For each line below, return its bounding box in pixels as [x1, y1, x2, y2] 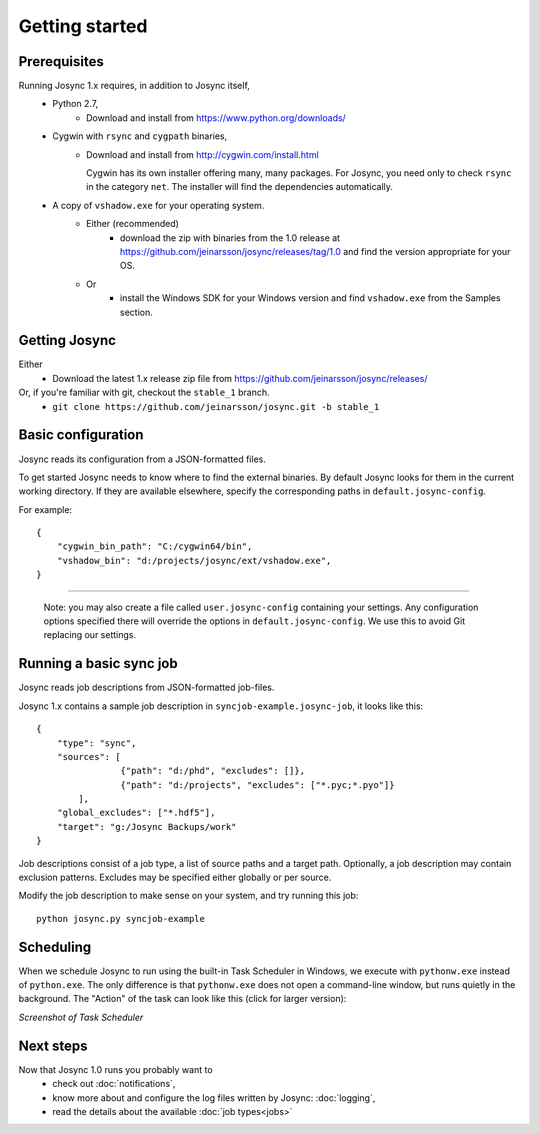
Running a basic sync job [18, 655, 179, 672]
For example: [18, 503, 73, 515]
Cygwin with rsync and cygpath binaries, [52, 130, 228, 142]
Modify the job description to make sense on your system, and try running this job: [18, 890, 359, 902]
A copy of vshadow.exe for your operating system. [52, 199, 265, 211]
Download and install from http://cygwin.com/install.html [86, 148, 319, 160]
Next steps [18, 1037, 88, 1054]
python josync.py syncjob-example [36, 913, 205, 924]
